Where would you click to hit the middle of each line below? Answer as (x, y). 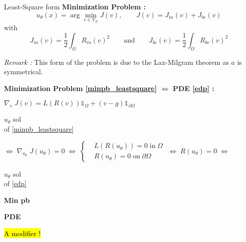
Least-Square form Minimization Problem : (75, 6)
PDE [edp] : (193, 88)
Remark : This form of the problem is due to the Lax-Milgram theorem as (117, 62)
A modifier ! (22, 233)
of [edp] (15, 183)
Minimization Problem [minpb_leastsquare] (81, 88)
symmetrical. (24, 72)
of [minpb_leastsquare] (39, 128)
